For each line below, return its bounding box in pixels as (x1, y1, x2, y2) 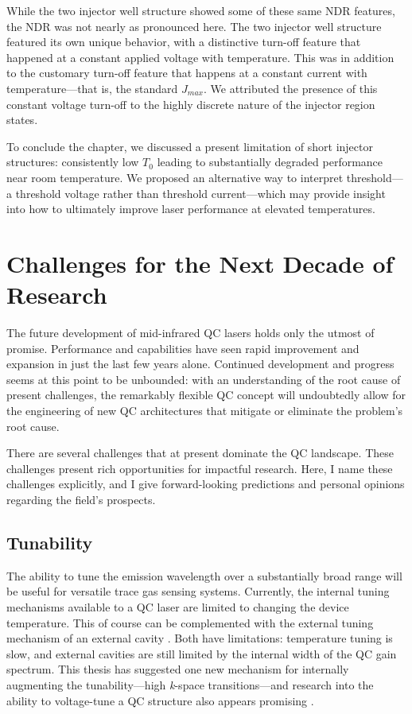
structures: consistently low (6, 153, 139, 170)
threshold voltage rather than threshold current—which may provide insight (15, 184, 386, 201)
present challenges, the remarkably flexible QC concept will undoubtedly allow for (6, 386, 406, 403)
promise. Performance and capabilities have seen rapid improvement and (6, 340, 360, 356)
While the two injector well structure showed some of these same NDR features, (6, 2, 395, 18)
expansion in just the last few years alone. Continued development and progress (6, 355, 395, 372)
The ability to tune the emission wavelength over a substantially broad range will (6, 567, 402, 584)
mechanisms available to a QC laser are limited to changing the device (6, 598, 349, 615)
